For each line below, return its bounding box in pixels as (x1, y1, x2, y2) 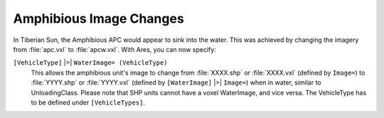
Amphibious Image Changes (13, 11, 184, 26)
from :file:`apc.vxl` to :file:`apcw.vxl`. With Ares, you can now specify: (13, 45, 216, 53)
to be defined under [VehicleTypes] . (31, 98, 146, 107)
